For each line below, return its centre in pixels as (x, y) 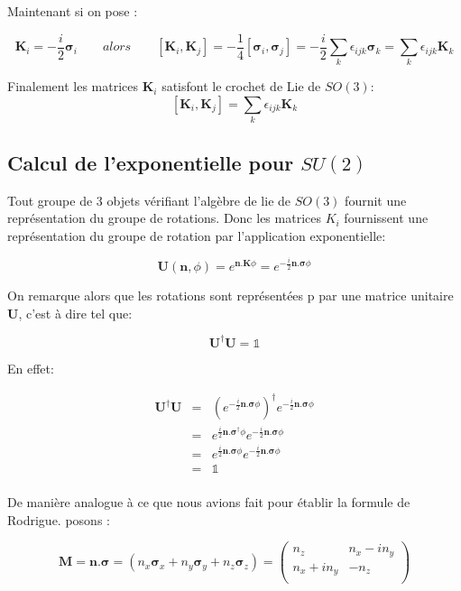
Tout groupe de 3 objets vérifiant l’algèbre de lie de (149, 200)
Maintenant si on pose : (73, 11)
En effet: (31, 368)
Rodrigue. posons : (59, 519)
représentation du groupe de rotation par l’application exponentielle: (197, 235)
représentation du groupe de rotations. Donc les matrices (164, 218)
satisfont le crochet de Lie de (241, 86)
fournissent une (386, 218)
